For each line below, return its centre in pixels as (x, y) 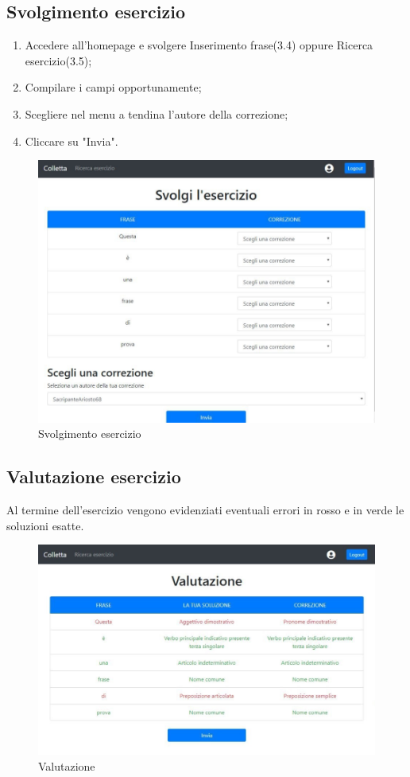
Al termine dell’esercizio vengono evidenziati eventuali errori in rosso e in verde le (205, 510)
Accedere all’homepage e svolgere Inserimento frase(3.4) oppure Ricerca (199, 45)
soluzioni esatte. (45, 525)
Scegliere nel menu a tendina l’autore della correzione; (157, 113)
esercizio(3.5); (58, 60)
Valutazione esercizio (94, 476)
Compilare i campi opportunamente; (113, 87)
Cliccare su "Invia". (72, 141)
